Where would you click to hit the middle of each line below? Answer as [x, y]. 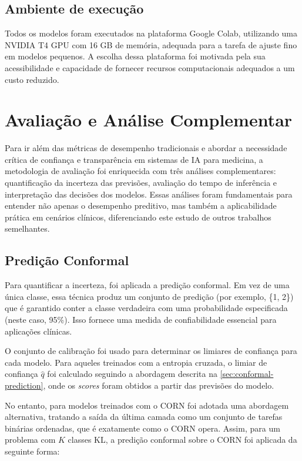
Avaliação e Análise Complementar [149, 120]
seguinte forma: [32, 451]
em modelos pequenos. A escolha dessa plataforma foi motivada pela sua [135, 56]
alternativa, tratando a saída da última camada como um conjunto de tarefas [144, 417]
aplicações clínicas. [38, 331]
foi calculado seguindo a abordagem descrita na [132, 374]
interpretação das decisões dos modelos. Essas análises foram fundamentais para [149, 194]
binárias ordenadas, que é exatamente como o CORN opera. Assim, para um [142, 428]
